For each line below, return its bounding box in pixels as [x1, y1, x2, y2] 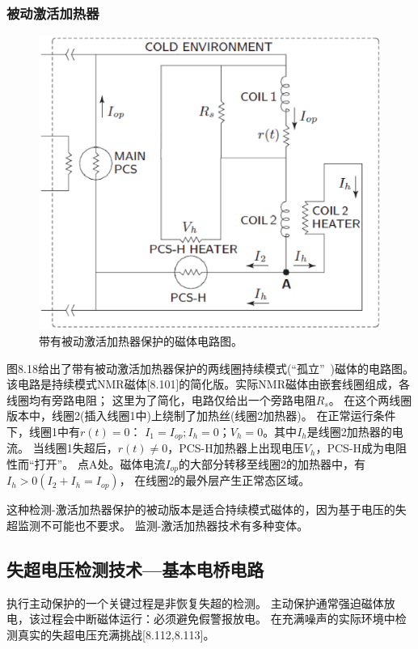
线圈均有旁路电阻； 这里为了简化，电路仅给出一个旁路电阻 [6, 391, 316, 408]
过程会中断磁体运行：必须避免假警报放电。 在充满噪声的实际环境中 [40, 610, 395, 627]
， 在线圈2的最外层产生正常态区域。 [119, 472, 310, 489]
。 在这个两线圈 [328, 391, 412, 408]
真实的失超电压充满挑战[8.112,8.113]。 [17, 626, 215, 643]
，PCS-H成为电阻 [315, 439, 407, 456]
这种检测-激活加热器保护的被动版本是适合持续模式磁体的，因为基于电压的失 [6, 501, 407, 518]
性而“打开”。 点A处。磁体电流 [6, 455, 166, 472]
